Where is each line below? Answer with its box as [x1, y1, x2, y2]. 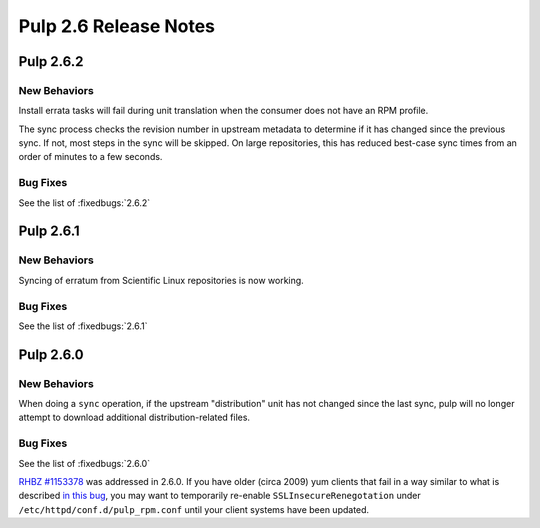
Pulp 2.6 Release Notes [18, 15, 215, 37]
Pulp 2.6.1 [18, 223, 80, 240]
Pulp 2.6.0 [18, 346, 84, 363]
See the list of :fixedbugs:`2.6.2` [18, 196, 150, 209]
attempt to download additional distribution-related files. [18, 411, 250, 424]
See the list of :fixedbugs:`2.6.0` [18, 457, 150, 469]
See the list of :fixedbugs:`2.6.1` [18, 320, 148, 332]
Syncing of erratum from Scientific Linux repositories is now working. [18, 274, 304, 286]
